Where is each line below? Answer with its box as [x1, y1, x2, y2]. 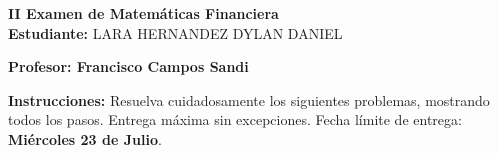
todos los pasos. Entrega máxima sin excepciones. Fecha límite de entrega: [8, 109, 462, 130]
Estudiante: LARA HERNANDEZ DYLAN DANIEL [8, 22, 343, 43]
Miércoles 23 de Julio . [8, 128, 162, 149]
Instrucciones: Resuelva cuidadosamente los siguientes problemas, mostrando [8, 89, 490, 110]
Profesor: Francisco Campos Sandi [8, 56, 249, 77]
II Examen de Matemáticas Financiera [8, 3, 279, 23]
